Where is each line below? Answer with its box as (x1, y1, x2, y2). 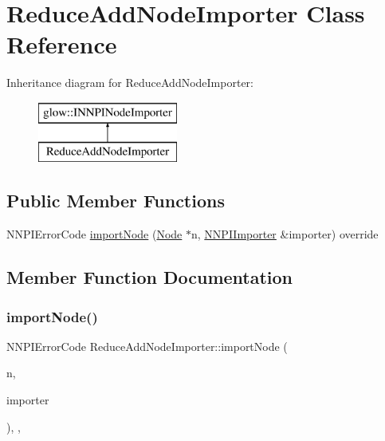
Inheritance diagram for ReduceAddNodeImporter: (6, 74, 253, 91)
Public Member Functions (6, 188, 225, 213)
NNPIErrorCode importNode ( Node (6, 226, 183, 242)
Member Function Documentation (6, 265, 293, 289)
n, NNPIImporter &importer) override (191, 226, 379, 242)
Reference (6, 28, 117, 61)
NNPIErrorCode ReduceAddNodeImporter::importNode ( (6, 337, 288, 354)
